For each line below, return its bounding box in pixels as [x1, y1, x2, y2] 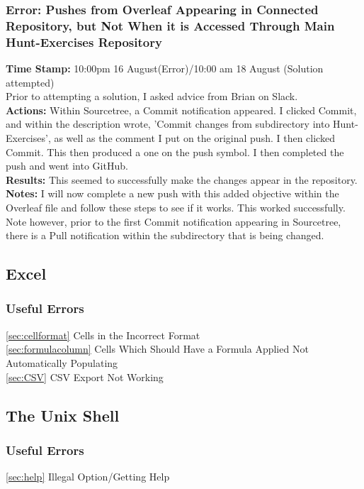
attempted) [6, 75, 55, 89]
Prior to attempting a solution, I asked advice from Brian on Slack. [6, 89, 298, 104]
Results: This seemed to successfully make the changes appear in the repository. [6, 172, 358, 187]
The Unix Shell [6, 404, 120, 426]
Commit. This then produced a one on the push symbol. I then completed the [6, 144, 344, 159]
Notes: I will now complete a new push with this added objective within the [6, 186, 339, 201]
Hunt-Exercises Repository [6, 33, 162, 50]
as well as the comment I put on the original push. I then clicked [54, 131, 335, 145]
